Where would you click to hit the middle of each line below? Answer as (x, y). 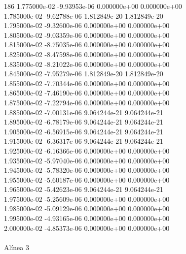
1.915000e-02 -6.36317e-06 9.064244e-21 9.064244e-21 (84, 141)
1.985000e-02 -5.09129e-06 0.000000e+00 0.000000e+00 (87, 208)
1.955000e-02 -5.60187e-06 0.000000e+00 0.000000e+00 (87, 179)
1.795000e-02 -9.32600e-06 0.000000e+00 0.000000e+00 (87, 25)
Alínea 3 (17, 247)
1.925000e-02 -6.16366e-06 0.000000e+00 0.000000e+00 (87, 150)
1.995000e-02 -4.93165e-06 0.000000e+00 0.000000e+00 (87, 218)
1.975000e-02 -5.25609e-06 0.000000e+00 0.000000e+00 (87, 199)
